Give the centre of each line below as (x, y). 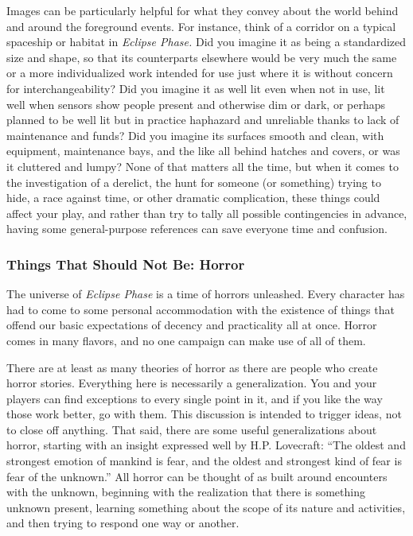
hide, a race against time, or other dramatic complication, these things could (193, 198)
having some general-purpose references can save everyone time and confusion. (197, 229)
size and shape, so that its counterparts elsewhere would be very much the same (202, 57)
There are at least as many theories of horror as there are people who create (192, 367)
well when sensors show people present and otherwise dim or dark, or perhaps (196, 104)
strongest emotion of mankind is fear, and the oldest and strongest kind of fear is (204, 461)
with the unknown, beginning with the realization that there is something (186, 492)
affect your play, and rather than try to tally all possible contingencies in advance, (207, 213)
